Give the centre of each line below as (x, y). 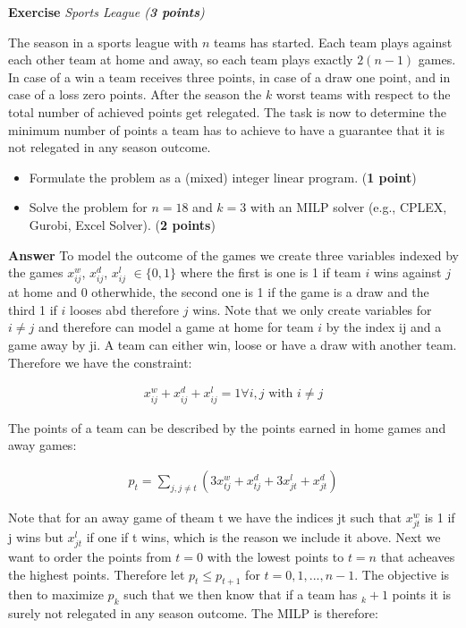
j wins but (36, 536)
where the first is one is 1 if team (271, 272)
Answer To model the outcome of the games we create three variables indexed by (233, 255)
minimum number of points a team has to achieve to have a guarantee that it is (226, 129)
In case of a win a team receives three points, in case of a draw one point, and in (229, 76)
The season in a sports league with (103, 42)
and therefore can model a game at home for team (176, 327)
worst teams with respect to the (363, 94)
